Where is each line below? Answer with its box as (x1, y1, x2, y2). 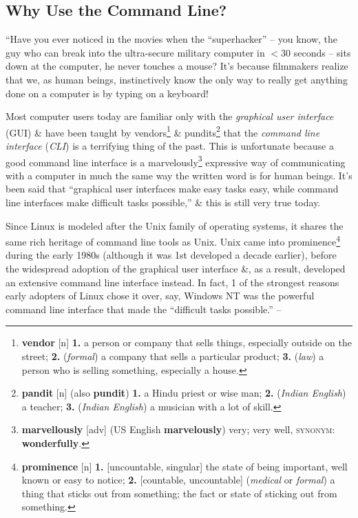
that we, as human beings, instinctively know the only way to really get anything (6, 72, 348, 86)
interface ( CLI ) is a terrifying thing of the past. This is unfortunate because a (6, 139, 334, 153)
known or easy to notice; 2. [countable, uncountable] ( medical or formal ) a (21, 472, 335, 487)
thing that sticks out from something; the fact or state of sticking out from (21, 486, 337, 500)
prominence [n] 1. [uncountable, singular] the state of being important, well (21, 459, 348, 473)
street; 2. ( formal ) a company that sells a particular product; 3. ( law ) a (21, 349, 324, 363)
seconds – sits (293, 45, 351, 59)
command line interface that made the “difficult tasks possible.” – (6, 301, 282, 316)
